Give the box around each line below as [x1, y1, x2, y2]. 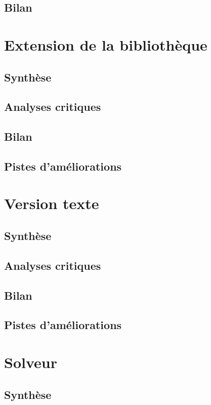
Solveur [4, 351, 57, 372]
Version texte [4, 193, 99, 214]
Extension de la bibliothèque [4, 34, 207, 55]
